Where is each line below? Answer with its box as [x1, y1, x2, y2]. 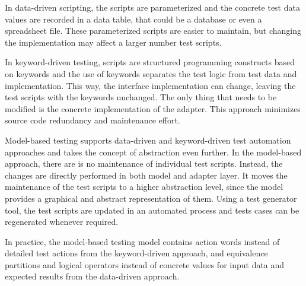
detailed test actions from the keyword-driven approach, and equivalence [5, 247, 268, 259]
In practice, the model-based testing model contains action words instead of [5, 235, 280, 247]
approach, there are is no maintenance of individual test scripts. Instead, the [5, 157, 283, 170]
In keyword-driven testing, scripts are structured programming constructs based [5, 56, 295, 68]
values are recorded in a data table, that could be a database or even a [5, 12, 262, 25]
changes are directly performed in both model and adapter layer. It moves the [5, 169, 288, 181]
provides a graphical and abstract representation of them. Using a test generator [5, 192, 297, 204]
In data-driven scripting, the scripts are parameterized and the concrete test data [5, 1, 300, 13]
